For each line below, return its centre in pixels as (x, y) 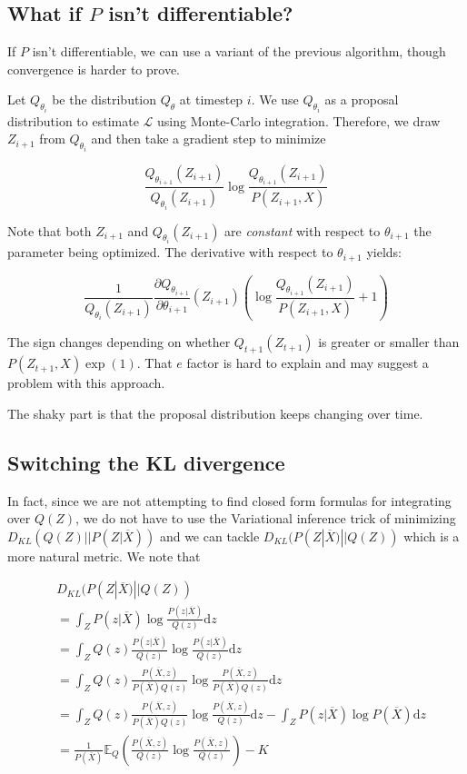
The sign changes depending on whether (119, 342)
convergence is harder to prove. (94, 69)
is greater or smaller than (389, 342)
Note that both (50, 230)
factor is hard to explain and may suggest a (308, 363)
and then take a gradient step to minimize (209, 139)
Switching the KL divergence (146, 462)
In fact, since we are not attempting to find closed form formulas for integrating (229, 500)
